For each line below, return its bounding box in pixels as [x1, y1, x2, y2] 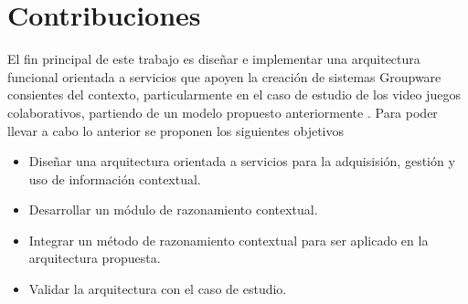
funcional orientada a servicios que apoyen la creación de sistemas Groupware [7, 67, 441, 86]
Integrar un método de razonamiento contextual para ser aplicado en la [28, 230, 429, 249]
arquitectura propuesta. [28, 248, 161, 267]
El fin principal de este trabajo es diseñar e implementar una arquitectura [7, 49, 420, 68]
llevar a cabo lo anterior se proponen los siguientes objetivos [7, 121, 345, 140]
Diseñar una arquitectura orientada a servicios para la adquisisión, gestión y [28, 152, 455, 171]
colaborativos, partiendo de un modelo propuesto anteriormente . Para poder [7, 102, 438, 121]
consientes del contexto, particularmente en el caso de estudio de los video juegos [7, 85, 461, 104]
